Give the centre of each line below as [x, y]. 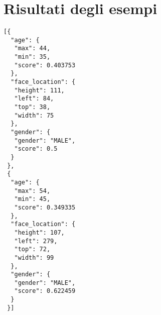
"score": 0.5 [36, 149]
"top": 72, [32, 249]
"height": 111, [39, 90]
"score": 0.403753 [45, 65]
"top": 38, [32, 107]
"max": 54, [32, 191]
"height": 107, [39, 232]
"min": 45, [32, 199]
